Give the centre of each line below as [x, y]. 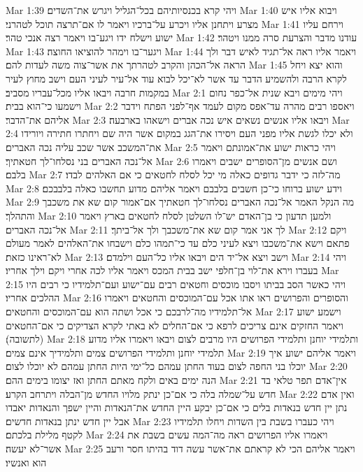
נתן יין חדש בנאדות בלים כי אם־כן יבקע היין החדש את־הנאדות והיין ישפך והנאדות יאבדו [177, 407]
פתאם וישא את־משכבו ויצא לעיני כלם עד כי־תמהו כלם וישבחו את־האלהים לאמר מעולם [178, 243]
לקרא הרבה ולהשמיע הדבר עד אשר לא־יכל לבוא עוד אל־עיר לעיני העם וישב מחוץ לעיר [176, 78]
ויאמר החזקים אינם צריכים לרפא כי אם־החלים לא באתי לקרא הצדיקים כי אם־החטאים [175, 325]
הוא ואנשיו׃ [26, 462]
